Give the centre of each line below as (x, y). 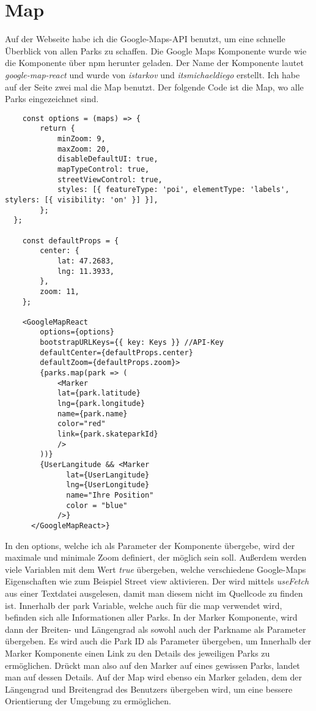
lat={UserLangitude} (108, 475)
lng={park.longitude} (101, 404)
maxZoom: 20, (83, 149)
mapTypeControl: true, (103, 169)
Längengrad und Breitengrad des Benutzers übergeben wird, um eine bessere (149, 689)
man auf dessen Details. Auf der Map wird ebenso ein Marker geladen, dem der (154, 677)
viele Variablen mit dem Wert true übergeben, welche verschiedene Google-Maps (156, 569)
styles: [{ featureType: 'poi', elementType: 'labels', (173, 190)
